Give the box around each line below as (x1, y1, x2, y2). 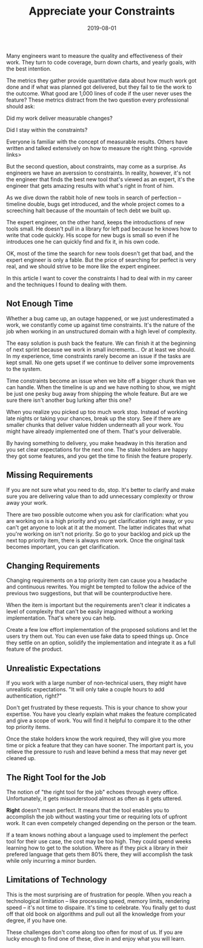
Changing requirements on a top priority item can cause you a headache (6, 576, 187, 584)
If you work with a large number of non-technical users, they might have (6, 679, 187, 687)
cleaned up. (6, 755, 36, 762)
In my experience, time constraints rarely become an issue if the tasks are (6, 352, 191, 359)
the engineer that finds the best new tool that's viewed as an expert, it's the (6, 175, 195, 183)
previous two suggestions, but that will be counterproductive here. (6, 590, 173, 597)
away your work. (6, 499, 48, 506)
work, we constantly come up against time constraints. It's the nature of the (6, 321, 195, 328)
